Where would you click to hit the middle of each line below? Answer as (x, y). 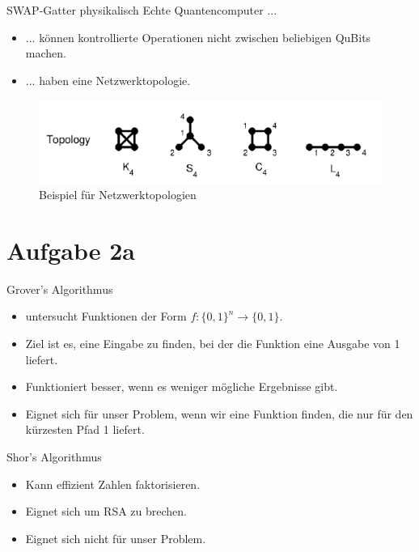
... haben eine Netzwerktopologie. (108, 80)
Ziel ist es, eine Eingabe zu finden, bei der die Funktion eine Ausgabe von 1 (213, 344)
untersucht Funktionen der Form (106, 316)
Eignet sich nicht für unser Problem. (116, 538)
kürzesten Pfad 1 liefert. (85, 429)
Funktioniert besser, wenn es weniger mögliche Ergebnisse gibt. (182, 386)
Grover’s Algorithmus (60, 289)
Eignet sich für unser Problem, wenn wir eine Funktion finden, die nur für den (219, 413)
